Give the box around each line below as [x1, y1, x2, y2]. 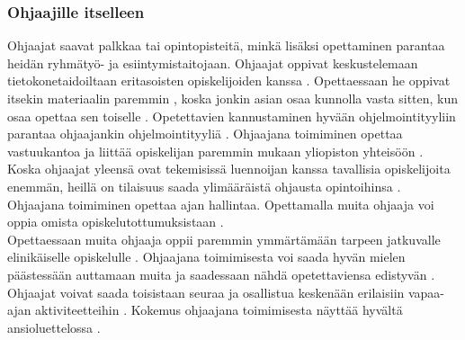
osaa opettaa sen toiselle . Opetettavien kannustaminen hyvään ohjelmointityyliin [7, 106, 456, 125]
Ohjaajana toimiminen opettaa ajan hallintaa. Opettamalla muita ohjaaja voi [7, 194, 434, 213]
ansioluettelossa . [7, 318, 101, 336]
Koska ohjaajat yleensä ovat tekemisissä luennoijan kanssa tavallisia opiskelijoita [7, 159, 451, 178]
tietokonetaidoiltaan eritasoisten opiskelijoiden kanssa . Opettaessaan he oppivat [7, 71, 451, 90]
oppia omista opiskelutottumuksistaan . [7, 212, 224, 231]
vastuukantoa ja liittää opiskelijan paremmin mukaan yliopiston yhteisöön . [7, 141, 424, 160]
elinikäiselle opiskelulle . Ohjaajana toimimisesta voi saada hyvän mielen [7, 247, 406, 266]
